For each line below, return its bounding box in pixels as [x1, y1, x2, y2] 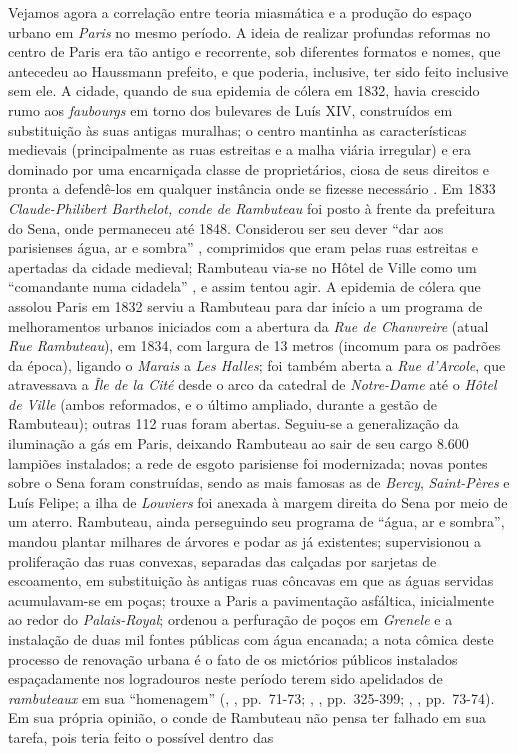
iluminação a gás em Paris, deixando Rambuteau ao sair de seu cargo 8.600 [8, 433, 469, 454]
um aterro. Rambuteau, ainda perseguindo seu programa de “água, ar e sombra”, [8, 511, 505, 532]
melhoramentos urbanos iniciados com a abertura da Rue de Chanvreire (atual [8, 315, 489, 336]
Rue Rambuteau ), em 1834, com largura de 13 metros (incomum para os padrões [8, 335, 501, 356]
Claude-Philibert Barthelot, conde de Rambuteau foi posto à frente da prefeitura [8, 197, 496, 218]
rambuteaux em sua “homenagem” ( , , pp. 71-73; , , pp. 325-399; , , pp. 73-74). [8, 687, 495, 708]
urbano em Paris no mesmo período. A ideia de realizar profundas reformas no [8, 21, 491, 42]
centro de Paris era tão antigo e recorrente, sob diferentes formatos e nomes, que [8, 41, 501, 62]
